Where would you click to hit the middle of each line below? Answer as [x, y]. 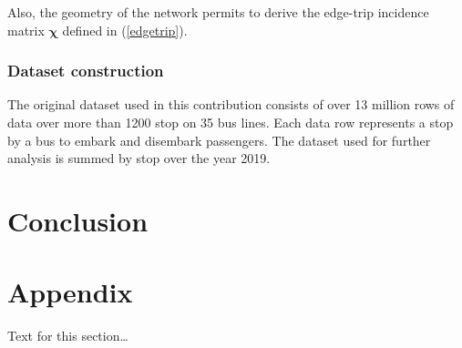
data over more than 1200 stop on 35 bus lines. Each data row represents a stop [231, 122]
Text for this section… [68, 336]
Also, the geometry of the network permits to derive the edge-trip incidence [218, 12]
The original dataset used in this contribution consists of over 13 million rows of [231, 104]
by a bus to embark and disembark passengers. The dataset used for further [219, 140]
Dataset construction [86, 71]
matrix [26, 30]
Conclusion [78, 220]
